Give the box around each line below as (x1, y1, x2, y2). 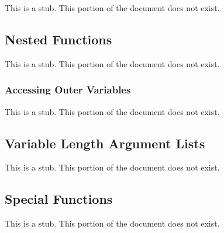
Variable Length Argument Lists (5, 134, 205, 152)
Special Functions (5, 190, 113, 208)
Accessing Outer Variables (5, 82, 131, 97)
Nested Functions (5, 30, 112, 48)
